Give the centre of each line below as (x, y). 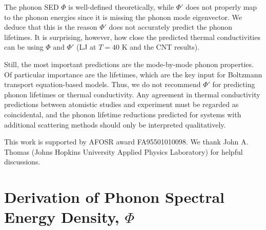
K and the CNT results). (161, 47)
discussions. (22, 162)
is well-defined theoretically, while (121, 7)
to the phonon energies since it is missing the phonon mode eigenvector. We (123, 17)
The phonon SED (32, 7)
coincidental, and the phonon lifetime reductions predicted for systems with (123, 114)
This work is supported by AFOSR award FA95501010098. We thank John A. (126, 142)
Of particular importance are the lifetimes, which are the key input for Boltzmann (133, 74)
